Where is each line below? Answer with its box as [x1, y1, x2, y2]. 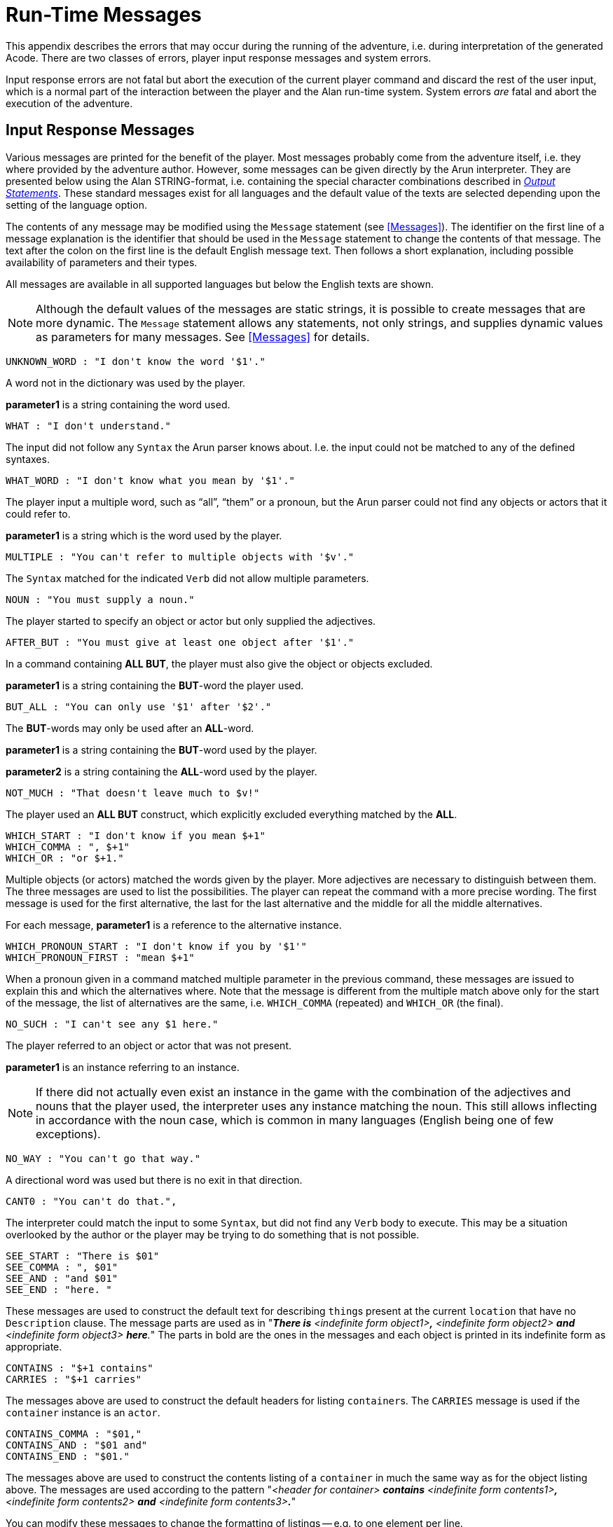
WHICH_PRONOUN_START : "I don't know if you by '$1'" [6, 940, 307, 952]
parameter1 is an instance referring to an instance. [6, 1060, 240, 1073]
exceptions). [36, 1126, 101, 1141]
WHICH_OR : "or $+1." [6, 852, 124, 864]
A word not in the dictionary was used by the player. [6, 376, 246, 389]
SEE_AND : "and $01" [6, 1272, 118, 1284]
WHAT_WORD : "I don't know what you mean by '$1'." [6, 474, 296, 486]
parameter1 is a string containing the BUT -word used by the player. [6, 743, 317, 756]
